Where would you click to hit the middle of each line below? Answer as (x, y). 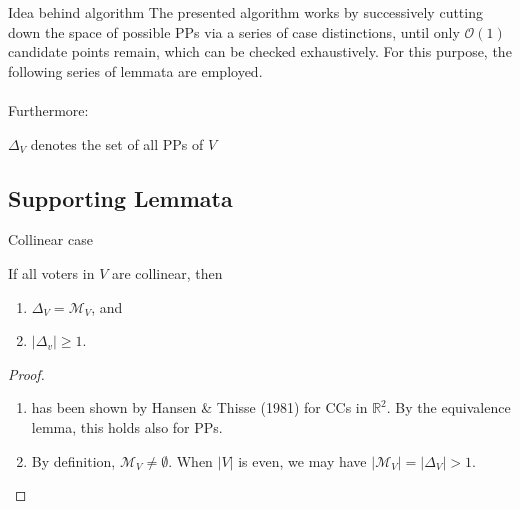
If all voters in (51, 272)
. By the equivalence (448, 407)
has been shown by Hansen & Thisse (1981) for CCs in (199, 407)
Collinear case (50, 239)
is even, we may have (302, 460)
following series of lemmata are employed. (135, 70)
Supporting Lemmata (120, 197)
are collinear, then (167, 272)
